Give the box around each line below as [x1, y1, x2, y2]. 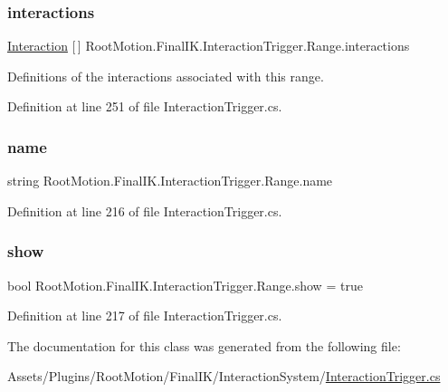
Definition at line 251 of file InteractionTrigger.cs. [7, 97, 282, 116]
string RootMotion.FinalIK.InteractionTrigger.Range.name [7, 171, 333, 190]
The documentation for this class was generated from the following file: [7, 336, 401, 355]
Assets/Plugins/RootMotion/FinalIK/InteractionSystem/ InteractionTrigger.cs [7, 367, 441, 386]
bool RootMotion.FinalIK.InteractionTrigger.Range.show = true [7, 275, 363, 294]
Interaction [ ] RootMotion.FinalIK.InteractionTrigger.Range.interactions [7, 36, 410, 55]
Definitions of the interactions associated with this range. [7, 66, 324, 85]
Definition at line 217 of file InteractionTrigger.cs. [7, 306, 282, 325]
